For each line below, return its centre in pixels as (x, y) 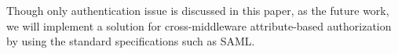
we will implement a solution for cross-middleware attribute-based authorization (199, 25)
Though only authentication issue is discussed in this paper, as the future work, (198, 10)
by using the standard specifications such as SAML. (131, 41)
